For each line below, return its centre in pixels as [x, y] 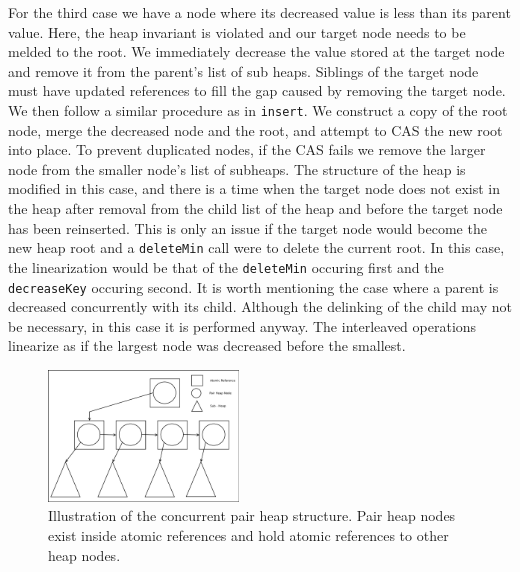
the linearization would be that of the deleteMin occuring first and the [226, 266]
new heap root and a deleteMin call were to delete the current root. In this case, [256, 247]
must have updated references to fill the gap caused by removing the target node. [257, 90]
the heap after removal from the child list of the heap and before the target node [255, 208]
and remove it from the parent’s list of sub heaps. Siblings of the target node [243, 70]
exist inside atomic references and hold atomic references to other [248, 535]
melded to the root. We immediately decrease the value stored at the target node [256, 51]
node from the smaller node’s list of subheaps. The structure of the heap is [237, 168]
